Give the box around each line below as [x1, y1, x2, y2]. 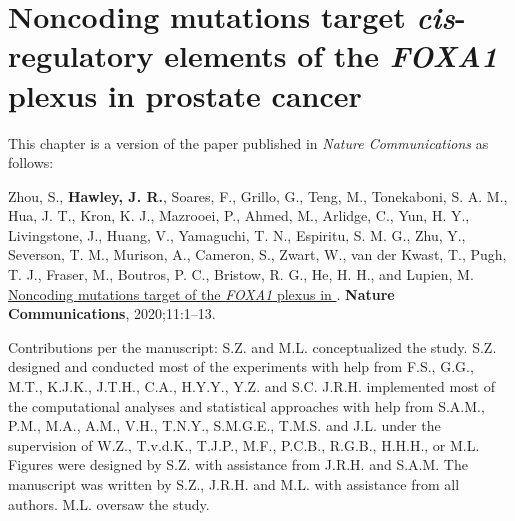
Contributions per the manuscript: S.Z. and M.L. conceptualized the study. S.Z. [8, 336, 497, 357]
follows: [8, 152, 54, 173]
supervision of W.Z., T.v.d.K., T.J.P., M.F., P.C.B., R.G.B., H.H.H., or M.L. [8, 434, 480, 455]
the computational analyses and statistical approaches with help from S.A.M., [8, 395, 485, 416]
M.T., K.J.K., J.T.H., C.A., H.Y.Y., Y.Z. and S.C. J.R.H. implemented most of [8, 376, 496, 397]
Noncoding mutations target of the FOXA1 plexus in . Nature [8, 283, 395, 304]
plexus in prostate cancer [8, 74, 362, 115]
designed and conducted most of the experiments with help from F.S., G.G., [8, 356, 474, 377]
